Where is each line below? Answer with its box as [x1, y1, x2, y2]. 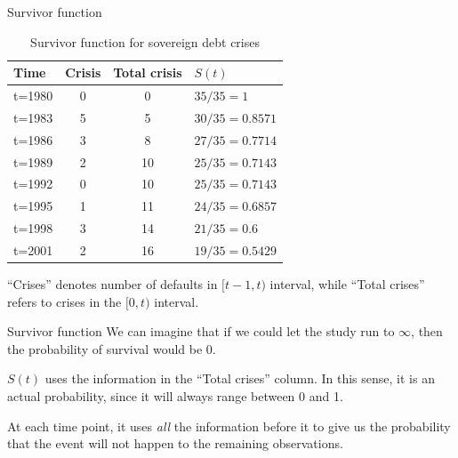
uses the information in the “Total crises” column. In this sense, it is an [44, 369, 435, 388]
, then [411, 322, 443, 341]
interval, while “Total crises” [269, 275, 425, 293]
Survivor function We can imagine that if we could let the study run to [7, 322, 395, 341]
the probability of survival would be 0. [7, 339, 216, 358]
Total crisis [113, 63, 182, 82]
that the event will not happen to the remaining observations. [7, 434, 343, 453]
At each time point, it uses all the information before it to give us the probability [7, 416, 451, 435]
